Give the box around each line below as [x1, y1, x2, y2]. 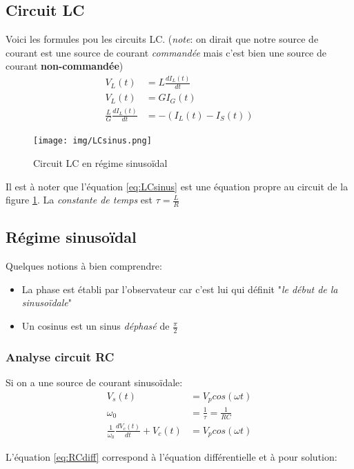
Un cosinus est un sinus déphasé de [21, 319, 170, 333]
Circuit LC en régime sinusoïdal [33, 156, 168, 170]
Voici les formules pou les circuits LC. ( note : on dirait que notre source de [6, 32, 319, 46]
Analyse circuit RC [6, 348, 115, 365]
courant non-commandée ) [6, 59, 124, 73]
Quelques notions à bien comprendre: [6, 259, 162, 273]
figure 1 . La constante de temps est [6, 192, 153, 207]
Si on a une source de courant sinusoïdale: [6, 375, 183, 390]
